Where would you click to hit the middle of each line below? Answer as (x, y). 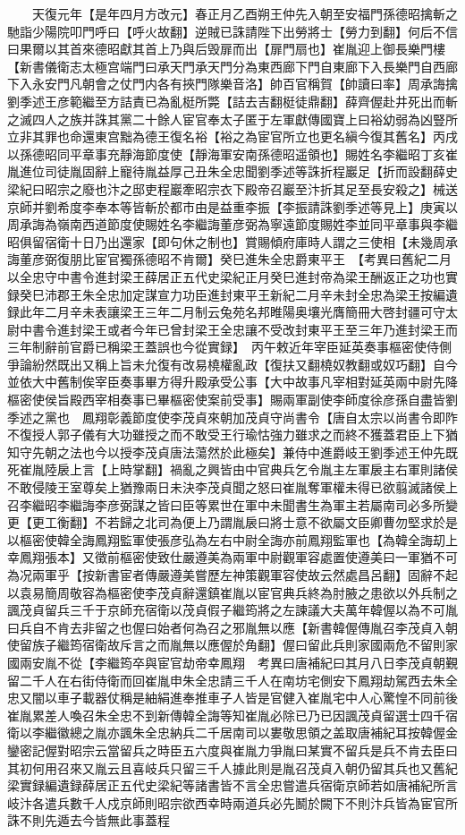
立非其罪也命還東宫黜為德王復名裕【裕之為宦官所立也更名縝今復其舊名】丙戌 (232, 136)
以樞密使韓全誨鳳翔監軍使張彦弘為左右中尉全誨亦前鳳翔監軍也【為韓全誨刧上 (232, 539)
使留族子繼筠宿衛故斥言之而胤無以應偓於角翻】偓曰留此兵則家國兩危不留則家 (232, 645)
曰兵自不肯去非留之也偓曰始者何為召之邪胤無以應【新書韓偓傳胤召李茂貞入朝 (232, 627)
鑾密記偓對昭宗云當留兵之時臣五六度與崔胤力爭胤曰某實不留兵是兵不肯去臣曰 (232, 750)
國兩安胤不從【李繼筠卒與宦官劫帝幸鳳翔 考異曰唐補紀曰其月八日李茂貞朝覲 (232, 662)
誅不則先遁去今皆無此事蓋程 (89, 820)
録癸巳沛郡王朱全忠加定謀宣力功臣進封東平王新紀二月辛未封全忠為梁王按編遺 (232, 294)
